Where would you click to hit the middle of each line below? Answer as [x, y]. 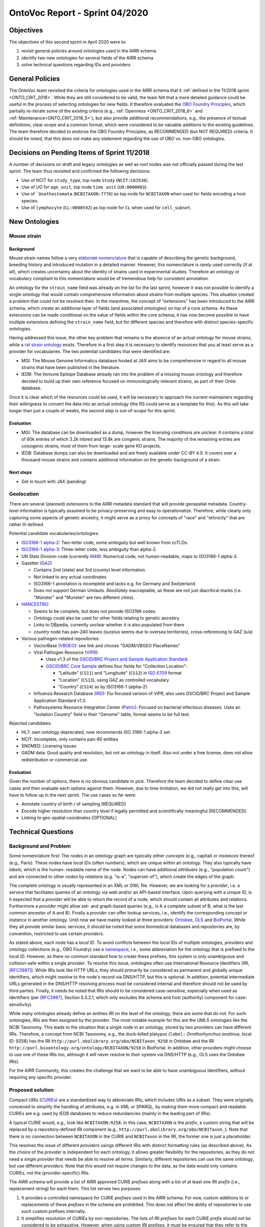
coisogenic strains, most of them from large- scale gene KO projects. [91, 446]
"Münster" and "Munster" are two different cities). [84, 597]
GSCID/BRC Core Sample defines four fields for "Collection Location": [117, 666]
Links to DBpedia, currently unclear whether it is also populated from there [109, 625]
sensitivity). [21, 1004]
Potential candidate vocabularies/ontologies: [54, 533]
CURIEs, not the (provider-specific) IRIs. [50, 1173]
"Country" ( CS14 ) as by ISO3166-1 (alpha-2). [103, 687]
